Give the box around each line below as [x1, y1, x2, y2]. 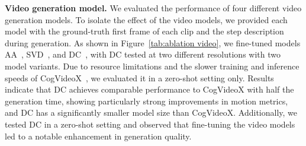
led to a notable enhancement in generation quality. [5, 129, 192, 142]
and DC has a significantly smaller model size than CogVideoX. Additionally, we [5, 106, 298, 119]
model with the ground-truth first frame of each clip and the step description [5, 25, 284, 37]
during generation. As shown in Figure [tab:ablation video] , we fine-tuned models [5, 36, 301, 49]
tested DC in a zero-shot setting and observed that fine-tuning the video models [5, 118, 295, 130]
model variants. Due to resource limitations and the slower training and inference [5, 59, 299, 72]
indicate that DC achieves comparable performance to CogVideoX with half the [5, 83, 294, 96]
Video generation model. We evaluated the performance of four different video [5, 2, 302, 14]
